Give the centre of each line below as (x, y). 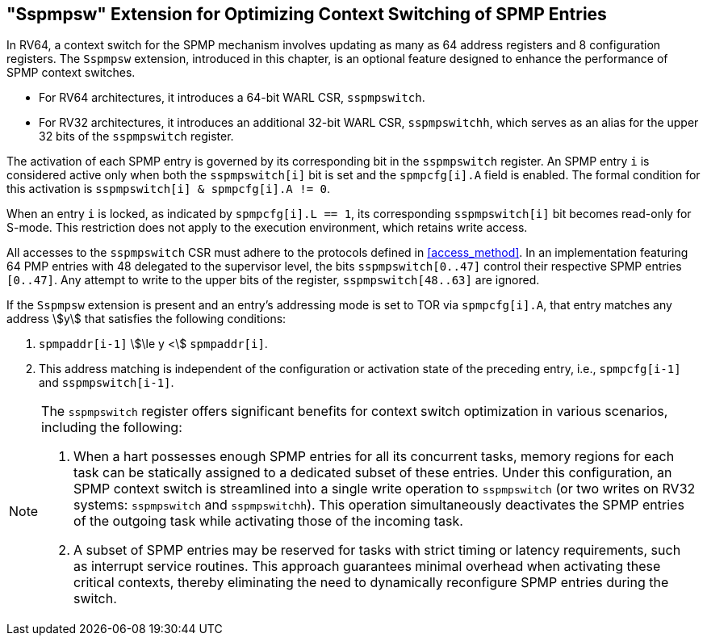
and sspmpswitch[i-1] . (107, 383)
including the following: (112, 428)
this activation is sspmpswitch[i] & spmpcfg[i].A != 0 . (168, 189)
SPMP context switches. (71, 73)
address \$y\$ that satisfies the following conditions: (146, 319)
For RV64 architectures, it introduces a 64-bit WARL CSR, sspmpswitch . (232, 98)
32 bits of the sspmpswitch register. (136, 136)
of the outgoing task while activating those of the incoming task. (268, 521)
